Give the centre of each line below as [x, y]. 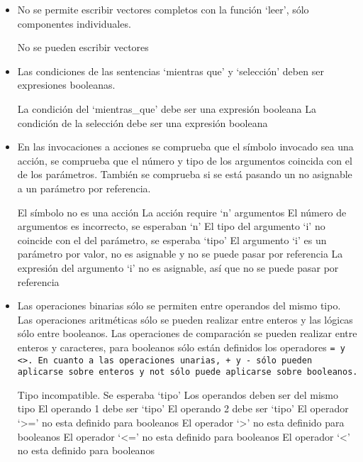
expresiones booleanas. [66, 85]
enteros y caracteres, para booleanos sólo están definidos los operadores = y [181, 347]
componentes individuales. [74, 23]
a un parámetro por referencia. [84, 188]
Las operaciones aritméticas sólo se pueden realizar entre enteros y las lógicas [185, 319]
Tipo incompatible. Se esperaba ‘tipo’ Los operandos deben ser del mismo [178, 394]
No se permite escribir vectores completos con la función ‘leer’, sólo [163, 9]
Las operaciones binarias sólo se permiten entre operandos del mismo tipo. [179, 306]
